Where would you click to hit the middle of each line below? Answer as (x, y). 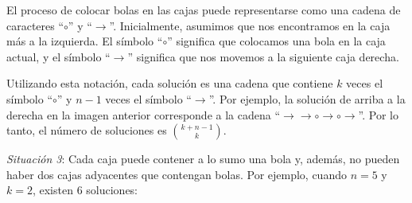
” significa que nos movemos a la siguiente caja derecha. (263, 56)
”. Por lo (378, 114)
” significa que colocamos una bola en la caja (276, 41)
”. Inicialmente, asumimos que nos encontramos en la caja (250, 25)
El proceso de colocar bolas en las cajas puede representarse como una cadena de (204, 10)
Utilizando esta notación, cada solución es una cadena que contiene (170, 83)
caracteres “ (35, 25)
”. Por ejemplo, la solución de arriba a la (307, 98)
